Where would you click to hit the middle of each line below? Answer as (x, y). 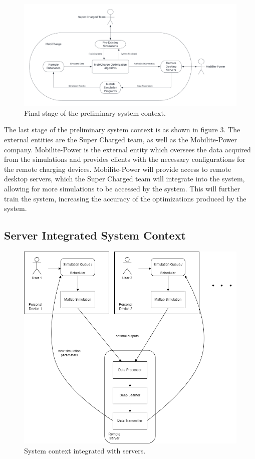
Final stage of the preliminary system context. (95, 112)
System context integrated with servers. (85, 451)
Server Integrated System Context (95, 235)
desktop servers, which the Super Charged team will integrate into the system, (124, 179)
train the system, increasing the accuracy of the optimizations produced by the (125, 198)
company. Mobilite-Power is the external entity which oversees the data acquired (127, 149)
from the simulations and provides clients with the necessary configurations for (125, 159)
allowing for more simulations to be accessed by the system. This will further (122, 189)
